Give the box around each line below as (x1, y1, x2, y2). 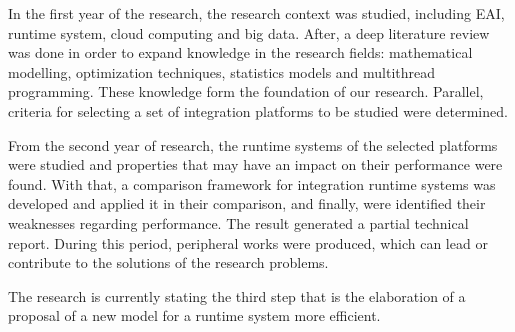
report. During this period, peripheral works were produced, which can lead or (8, 232, 488, 253)
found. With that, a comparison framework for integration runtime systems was (8, 173, 496, 194)
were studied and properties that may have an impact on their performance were (8, 154, 503, 175)
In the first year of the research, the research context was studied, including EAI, (8, 3, 505, 23)
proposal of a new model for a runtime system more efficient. (8, 305, 381, 326)
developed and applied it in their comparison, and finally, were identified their (8, 193, 486, 214)
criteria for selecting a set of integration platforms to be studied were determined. (8, 100, 508, 121)
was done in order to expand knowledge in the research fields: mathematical (8, 42, 473, 63)
